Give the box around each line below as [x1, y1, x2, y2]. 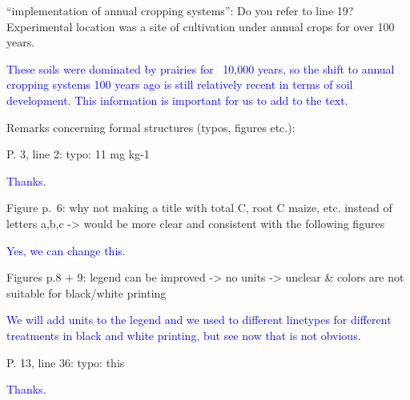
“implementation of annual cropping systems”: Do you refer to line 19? [6, 2, 354, 18]
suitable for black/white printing [6, 284, 167, 301]
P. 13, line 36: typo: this [6, 354, 125, 370]
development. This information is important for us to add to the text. [6, 91, 348, 108]
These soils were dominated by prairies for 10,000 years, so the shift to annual [6, 60, 395, 77]
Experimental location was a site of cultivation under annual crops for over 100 [6, 18, 395, 34]
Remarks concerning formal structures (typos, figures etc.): [6, 118, 295, 135]
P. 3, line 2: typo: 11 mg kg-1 [6, 146, 150, 162]
